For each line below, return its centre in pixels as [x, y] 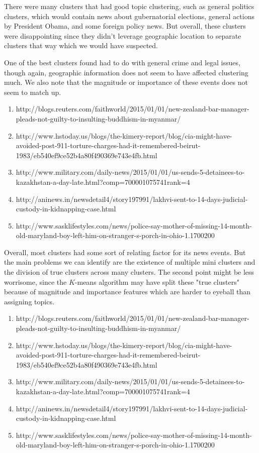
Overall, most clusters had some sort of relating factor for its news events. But [125, 252]
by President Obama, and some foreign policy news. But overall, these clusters [125, 26]
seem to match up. [33, 92]
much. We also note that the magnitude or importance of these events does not [126, 82]
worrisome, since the [35, 281]
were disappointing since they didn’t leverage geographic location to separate [123, 35]
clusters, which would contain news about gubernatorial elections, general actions [129, 16]
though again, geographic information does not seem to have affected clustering [126, 72]
